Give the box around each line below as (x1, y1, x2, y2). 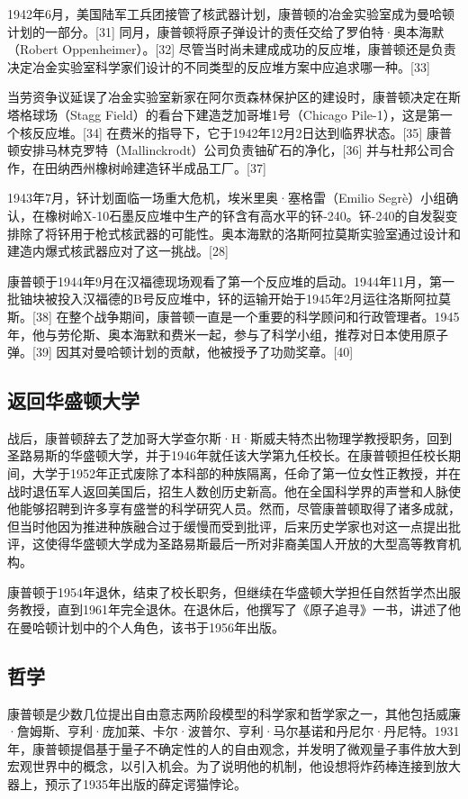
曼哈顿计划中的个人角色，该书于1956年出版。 (19, 617, 284, 636)
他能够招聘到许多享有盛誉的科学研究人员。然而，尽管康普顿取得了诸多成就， (7, 499, 461, 518)
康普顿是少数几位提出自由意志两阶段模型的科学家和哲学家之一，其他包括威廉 (7, 704, 461, 722)
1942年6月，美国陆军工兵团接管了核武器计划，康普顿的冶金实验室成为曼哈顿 (7, 5, 454, 23)
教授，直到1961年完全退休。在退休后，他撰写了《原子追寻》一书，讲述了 (19, 600, 448, 619)
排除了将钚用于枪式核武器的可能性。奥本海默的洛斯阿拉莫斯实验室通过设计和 (7, 223, 461, 242)
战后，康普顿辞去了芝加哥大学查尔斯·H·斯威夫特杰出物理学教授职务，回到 (7, 428, 453, 447)
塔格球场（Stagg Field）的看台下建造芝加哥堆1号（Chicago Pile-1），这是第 (7, 104, 440, 123)
